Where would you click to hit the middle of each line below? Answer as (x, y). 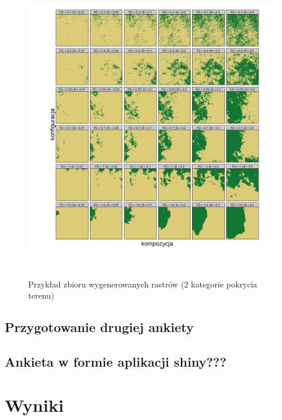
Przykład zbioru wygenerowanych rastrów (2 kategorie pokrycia (143, 284)
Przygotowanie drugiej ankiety (99, 327)
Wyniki (34, 404)
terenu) (41, 295)
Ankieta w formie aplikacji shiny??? (116, 361)
